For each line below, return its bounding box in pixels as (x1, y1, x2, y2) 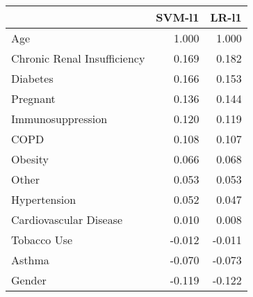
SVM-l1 (156, 9, 199, 25)
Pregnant (11, 90, 56, 106)
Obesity (11, 151, 49, 167)
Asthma (11, 252, 49, 268)
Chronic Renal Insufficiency (11, 50, 145, 66)
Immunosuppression (11, 111, 108, 127)
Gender (11, 272, 47, 288)
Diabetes (11, 70, 54, 86)
